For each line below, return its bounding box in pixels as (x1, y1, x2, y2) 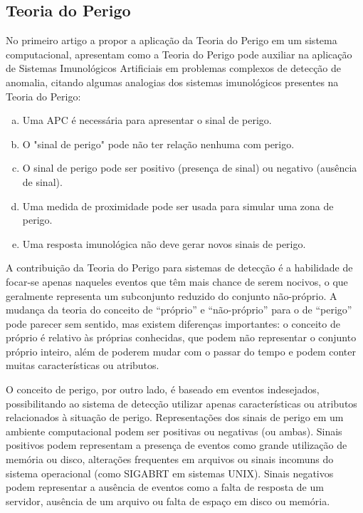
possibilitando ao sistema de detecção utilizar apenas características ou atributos (6, 395, 357, 410)
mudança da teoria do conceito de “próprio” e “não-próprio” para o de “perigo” (6, 302, 352, 317)
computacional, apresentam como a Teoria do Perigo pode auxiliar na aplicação (6, 46, 352, 61)
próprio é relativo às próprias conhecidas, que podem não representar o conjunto (6, 330, 357, 345)
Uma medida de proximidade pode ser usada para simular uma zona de (22, 198, 334, 213)
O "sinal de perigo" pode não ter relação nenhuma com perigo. (22, 136, 295, 151)
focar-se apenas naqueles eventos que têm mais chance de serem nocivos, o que (6, 274, 348, 289)
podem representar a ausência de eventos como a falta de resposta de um (6, 480, 324, 494)
